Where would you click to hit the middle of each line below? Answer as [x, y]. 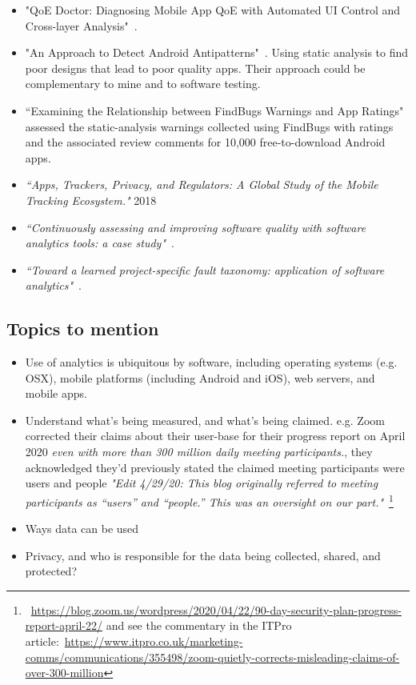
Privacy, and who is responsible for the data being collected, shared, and [203, 555]
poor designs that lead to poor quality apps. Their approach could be [195, 68]
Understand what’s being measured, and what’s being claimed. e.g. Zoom [205, 420]
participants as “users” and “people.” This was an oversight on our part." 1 [209, 500]
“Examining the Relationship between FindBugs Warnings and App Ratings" [214, 110]
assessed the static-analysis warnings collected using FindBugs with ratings [209, 126]
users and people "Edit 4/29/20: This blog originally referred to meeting [202, 483]
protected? [51, 571]
